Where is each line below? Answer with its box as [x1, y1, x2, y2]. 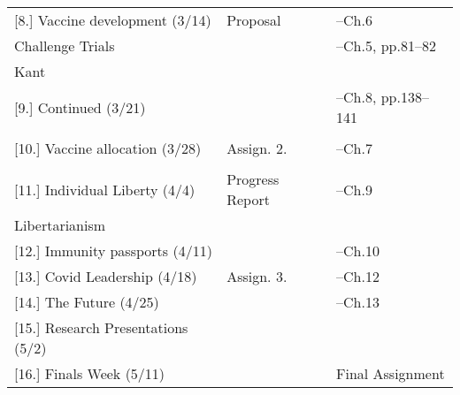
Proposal [226, 10, 281, 30]
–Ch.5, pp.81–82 [336, 35, 436, 56]
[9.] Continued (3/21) [14, 96, 146, 118]
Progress [226, 169, 280, 189]
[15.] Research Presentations [14, 317, 188, 338]
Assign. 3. [226, 266, 287, 286]
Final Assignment [336, 363, 445, 384]
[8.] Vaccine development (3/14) [14, 10, 211, 30]
